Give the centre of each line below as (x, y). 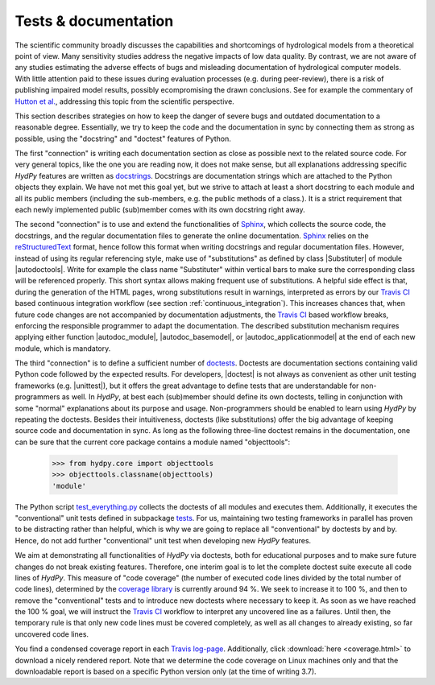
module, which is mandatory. (63, 348)
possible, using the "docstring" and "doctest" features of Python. (123, 138)
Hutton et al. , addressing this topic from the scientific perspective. (125, 101)
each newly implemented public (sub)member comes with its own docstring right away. (160, 210)
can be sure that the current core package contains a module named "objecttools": (152, 442)
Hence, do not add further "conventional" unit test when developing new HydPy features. (163, 540)
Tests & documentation (94, 21)
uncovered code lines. (52, 634)
